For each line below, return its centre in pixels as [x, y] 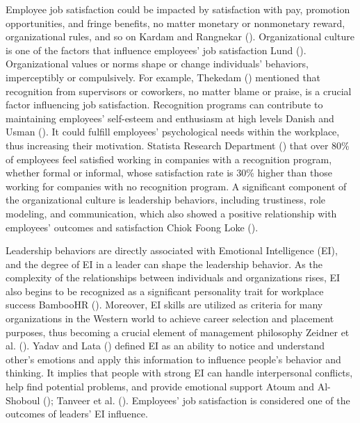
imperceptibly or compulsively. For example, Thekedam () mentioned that [163, 77]
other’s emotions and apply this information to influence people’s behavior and [173, 359]
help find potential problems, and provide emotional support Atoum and [160, 387]
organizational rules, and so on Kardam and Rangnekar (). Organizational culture [180, 36]
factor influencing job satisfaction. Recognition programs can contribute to [164, 105]
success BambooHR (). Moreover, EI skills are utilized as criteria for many [164, 305]
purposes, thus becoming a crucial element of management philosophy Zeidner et [178, 332]
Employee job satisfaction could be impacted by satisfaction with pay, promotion [178, 9]
